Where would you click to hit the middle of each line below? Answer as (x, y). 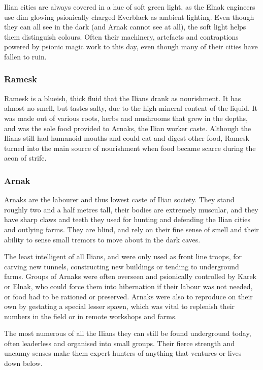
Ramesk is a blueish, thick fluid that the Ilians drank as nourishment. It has (123, 98)
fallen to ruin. (25, 56)
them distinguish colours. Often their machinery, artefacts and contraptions (121, 36)
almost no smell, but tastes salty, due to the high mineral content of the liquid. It (131, 108)
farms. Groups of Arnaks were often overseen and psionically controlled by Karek (130, 276)
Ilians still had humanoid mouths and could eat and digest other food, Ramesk (127, 138)
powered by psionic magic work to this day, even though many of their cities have (131, 47)
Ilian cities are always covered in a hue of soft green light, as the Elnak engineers (130, 7)
